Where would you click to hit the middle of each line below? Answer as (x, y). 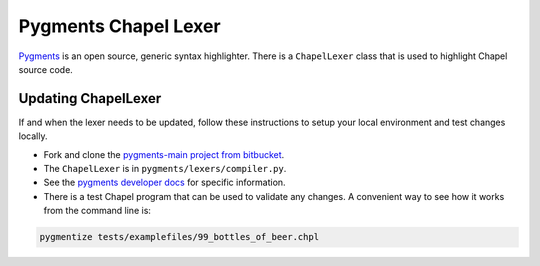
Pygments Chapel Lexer (119, 26)
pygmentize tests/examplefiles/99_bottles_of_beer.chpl (179, 237)
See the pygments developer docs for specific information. (164, 182)
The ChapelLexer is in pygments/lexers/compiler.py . (165, 169)
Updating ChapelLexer (90, 98)
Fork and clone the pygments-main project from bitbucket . (164, 154)
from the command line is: (97, 211)
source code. (46, 69)
